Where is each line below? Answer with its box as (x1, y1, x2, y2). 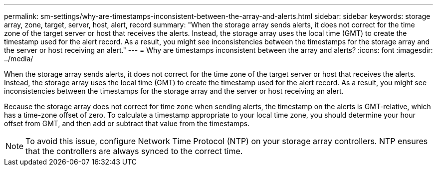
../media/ (4, 54, 33, 63)
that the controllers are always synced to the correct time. (25, 146, 243, 156)
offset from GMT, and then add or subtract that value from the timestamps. (4, 119, 250, 128)
